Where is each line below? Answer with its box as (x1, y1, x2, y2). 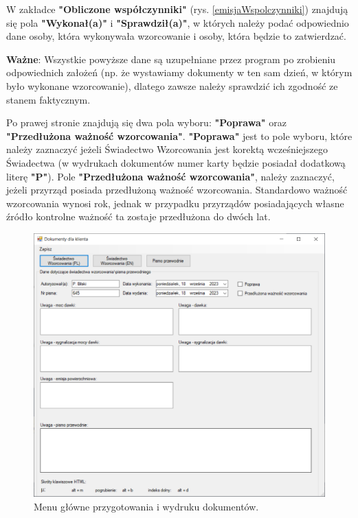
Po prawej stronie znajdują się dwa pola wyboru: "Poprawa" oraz (6, 115, 287, 130)
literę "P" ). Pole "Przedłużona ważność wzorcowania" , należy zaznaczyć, (6, 169, 335, 183)
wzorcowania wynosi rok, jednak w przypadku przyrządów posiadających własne (6, 196, 344, 210)
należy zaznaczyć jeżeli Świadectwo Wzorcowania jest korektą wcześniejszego (6, 142, 328, 156)
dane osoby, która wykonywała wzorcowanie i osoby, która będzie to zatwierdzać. (6, 29, 346, 43)
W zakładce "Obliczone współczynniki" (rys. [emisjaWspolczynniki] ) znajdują (6, 2, 348, 16)
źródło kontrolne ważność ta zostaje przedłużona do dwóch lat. (6, 209, 271, 224)
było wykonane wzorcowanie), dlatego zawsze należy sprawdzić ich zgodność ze (6, 78, 338, 93)
